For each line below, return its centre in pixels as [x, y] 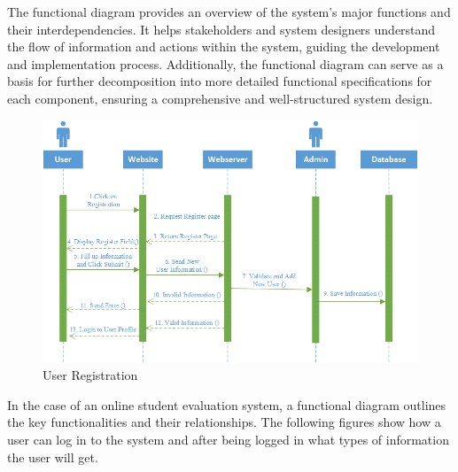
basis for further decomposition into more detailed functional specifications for [220, 81]
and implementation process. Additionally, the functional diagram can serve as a [225, 63]
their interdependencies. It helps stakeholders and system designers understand [221, 29]
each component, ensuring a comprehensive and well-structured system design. [220, 98]
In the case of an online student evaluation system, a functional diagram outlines [227, 404]
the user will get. [53, 457]
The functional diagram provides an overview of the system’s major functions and [229, 12]
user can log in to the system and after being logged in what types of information [228, 440]
